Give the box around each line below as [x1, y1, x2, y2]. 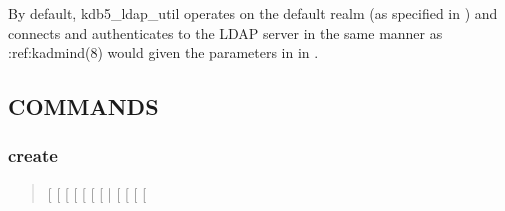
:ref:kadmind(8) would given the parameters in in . [8, 42, 319, 63]
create [8, 143, 58, 168]
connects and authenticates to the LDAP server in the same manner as [8, 22, 443, 43]
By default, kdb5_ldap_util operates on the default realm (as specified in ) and [8, 3, 498, 23]
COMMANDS [8, 91, 159, 122]
